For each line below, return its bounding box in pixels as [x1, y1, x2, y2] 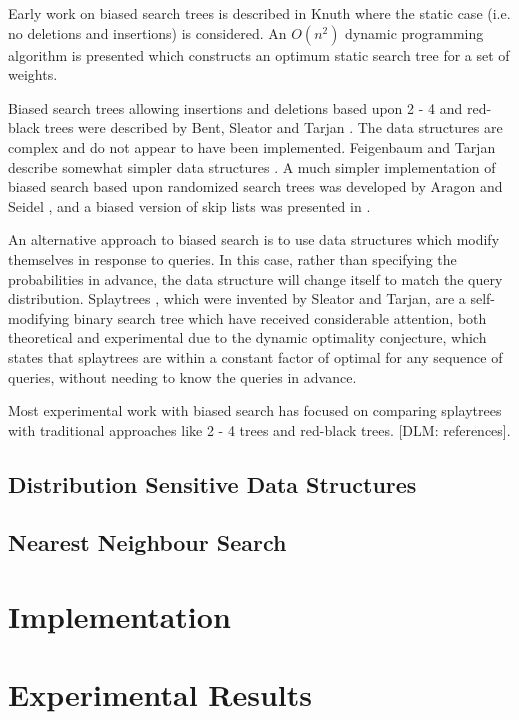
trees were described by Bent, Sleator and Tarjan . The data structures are [44, 117, 503, 138]
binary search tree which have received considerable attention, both [73, 307, 487, 328]
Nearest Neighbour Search [8, 527, 287, 558]
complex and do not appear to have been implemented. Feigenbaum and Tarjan [8, 136, 496, 157]
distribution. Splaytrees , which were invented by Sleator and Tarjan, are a [8, 288, 466, 309]
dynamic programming [345, 22, 484, 43]
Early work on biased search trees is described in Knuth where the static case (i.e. [8, 3, 511, 23]
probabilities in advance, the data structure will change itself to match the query [8, 268, 503, 289]
